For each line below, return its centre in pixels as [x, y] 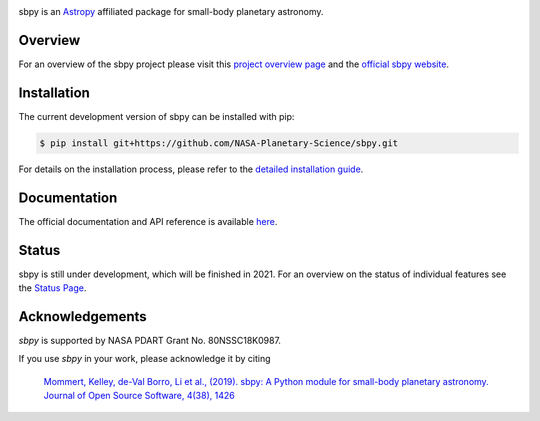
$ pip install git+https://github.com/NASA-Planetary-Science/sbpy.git [219, 143]
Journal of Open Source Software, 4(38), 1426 [139, 396]
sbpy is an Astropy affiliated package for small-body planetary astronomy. [171, 11]
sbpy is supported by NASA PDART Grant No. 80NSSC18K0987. [150, 340]
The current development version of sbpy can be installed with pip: [156, 116]
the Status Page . [52, 287]
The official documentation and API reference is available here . [148, 221]
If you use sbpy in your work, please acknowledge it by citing [144, 359]
